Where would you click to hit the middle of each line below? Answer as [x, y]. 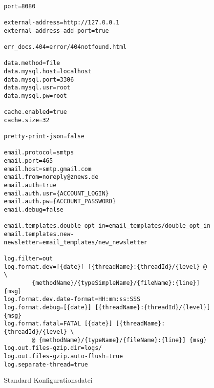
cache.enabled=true [35, 112]
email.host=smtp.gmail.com [48, 169]
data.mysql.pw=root [35, 96]
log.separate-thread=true [46, 364]
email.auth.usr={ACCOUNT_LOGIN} [56, 193]
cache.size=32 [27, 120]
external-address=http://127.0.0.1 [62, 22]
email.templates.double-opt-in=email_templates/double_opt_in [107, 226]
